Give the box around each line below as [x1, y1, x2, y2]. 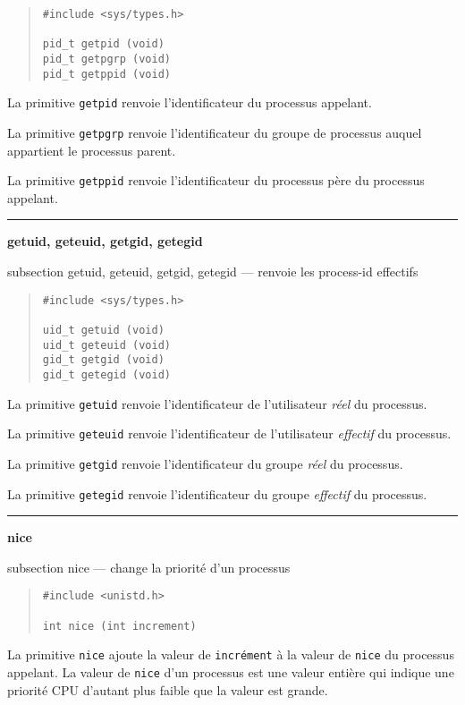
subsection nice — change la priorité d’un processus [7, 557, 291, 576]
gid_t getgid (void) [42, 353, 165, 367]
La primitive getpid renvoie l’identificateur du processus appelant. [7, 93, 372, 112]
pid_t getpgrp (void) [42, 52, 171, 65]
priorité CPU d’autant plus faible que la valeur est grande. [7, 680, 328, 699]
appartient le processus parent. [7, 140, 176, 159]
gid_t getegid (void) [42, 368, 171, 381]
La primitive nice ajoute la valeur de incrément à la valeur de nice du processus [7, 645, 454, 664]
